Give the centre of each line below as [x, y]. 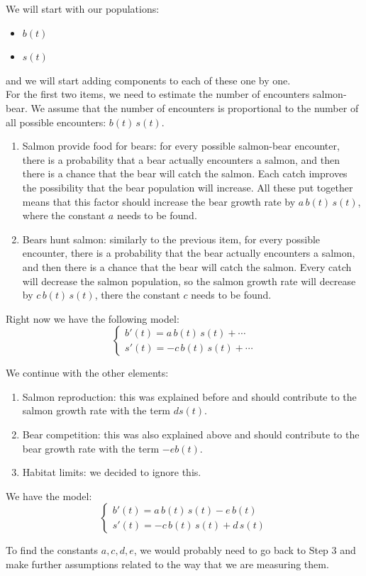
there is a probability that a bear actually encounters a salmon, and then [181, 159]
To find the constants [52, 550]
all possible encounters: [56, 122]
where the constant [64, 215]
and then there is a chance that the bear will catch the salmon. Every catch [187, 266]
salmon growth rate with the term [96, 410]
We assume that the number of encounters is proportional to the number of [195, 107]
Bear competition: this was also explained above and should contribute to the [191, 434]
